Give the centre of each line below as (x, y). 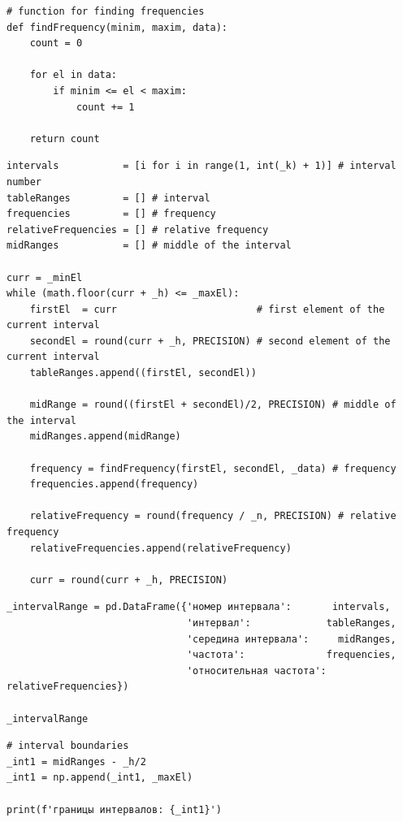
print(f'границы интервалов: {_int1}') (114, 809)
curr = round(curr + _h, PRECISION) (129, 580)
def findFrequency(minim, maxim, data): (117, 27)
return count (65, 138)
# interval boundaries (68, 746)
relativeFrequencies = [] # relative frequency (138, 229)
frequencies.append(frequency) (114, 485)
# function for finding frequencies (106, 11)
